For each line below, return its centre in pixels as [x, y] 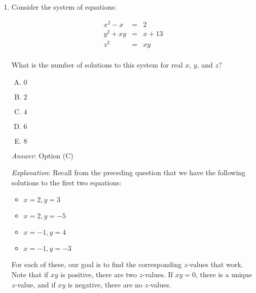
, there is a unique [224, 274]
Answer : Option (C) [42, 155]
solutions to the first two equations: [66, 182]
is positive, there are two [99, 274]
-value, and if [35, 284]
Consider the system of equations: [64, 7]
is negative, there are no [105, 284]
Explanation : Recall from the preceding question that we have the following [129, 172]
